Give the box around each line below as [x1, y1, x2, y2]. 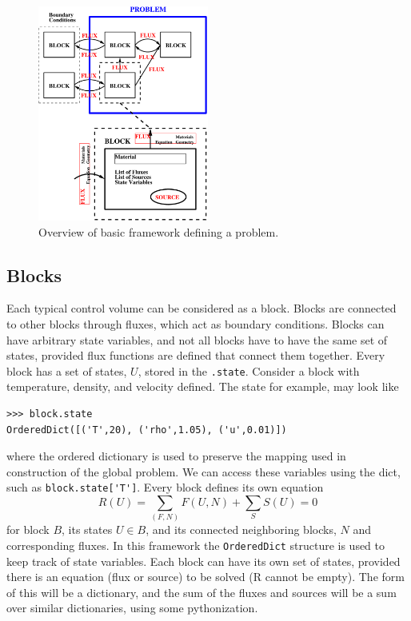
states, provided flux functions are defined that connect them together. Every [6, 347, 385, 364]
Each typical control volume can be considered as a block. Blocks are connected [6, 300, 397, 316]
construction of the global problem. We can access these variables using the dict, [6, 463, 401, 480]
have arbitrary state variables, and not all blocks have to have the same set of [6, 331, 388, 348]
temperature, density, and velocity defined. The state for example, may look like [6, 378, 399, 395]
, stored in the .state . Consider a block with [138, 362, 360, 379]
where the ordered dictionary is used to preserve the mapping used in [6, 448, 346, 464]
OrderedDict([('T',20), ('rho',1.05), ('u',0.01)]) [6, 424, 287, 436]
